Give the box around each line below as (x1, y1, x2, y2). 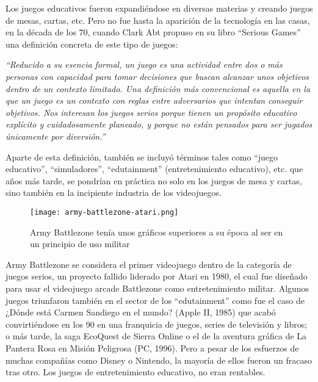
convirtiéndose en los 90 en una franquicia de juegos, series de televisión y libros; (5, 317, 308, 330)
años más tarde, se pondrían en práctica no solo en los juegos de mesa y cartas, (5, 174, 302, 187)
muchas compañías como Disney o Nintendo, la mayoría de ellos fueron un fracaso (5, 353, 312, 366)
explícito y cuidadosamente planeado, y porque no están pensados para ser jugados (5, 118, 313, 131)
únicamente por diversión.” (5, 129, 106, 142)
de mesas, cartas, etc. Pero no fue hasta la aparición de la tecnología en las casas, (5, 13, 310, 26)
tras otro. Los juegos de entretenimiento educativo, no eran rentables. (5, 366, 266, 378)
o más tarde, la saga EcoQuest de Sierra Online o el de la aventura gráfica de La (5, 330, 307, 342)
